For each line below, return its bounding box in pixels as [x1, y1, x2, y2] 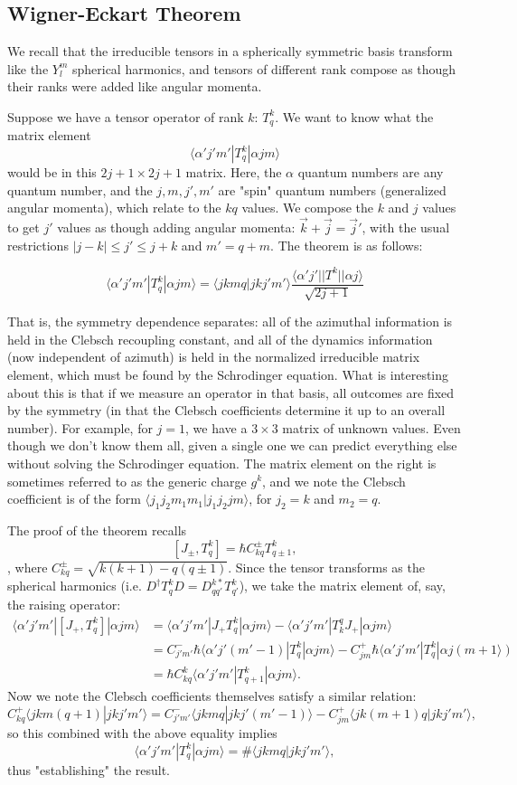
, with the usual [362, 218, 450, 237]
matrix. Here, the [185, 163, 282, 182]
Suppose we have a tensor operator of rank [7, 107, 244, 126]
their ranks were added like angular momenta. [7, 77, 262, 96]
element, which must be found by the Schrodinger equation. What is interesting [7, 364, 449, 383]
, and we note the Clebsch [262, 471, 406, 490]
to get [7, 218, 40, 237]
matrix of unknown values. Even [282, 418, 461, 437]
